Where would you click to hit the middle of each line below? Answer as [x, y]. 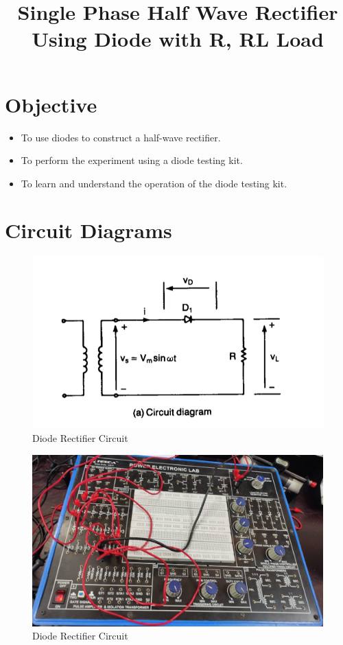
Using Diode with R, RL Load [178, 39]
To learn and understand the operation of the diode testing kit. [154, 183]
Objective [51, 104]
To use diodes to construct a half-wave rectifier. [121, 137]
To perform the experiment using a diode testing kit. [132, 160]
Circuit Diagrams [88, 230]
